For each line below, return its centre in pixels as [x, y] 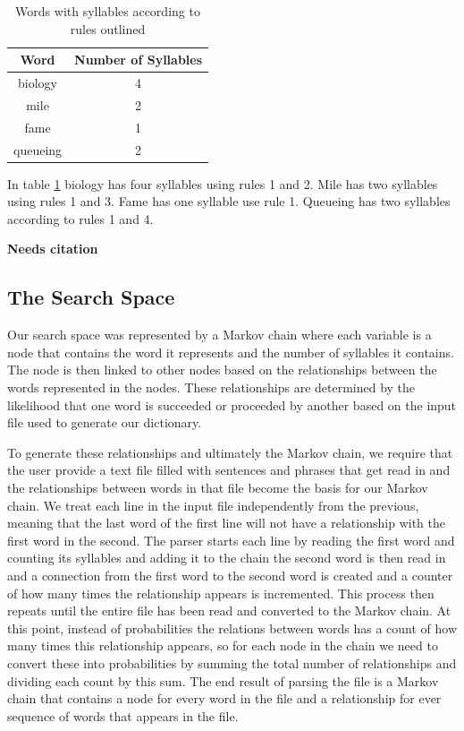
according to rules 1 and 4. [80, 218]
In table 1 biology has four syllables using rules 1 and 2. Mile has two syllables [223, 183]
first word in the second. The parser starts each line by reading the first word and [231, 540]
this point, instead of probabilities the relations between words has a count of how [232, 628]
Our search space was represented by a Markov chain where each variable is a [219, 335]
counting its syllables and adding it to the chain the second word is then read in [227, 558]
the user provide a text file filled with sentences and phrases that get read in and [229, 470]
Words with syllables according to [108, 11]
